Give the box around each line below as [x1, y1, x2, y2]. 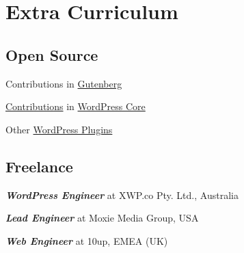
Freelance [5, 155, 73, 176]
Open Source [5, 44, 98, 65]
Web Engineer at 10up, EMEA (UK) [5, 233, 168, 248]
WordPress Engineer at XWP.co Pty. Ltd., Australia [5, 187, 239, 202]
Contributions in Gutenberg [5, 76, 122, 90]
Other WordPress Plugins [5, 122, 113, 136]
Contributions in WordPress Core [5, 99, 146, 114]
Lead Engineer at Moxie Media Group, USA [5, 211, 199, 225]
